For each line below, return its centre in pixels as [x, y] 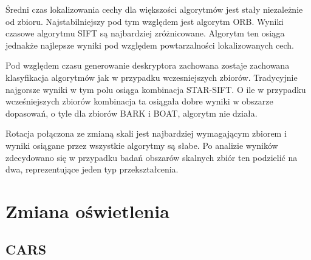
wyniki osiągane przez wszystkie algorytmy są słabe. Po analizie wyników [142, 145]
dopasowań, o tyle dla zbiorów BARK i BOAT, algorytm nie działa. [132, 113]
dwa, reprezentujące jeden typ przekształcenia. [92, 169]
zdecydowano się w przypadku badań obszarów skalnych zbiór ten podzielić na [152, 157]
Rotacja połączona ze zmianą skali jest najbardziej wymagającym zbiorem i [146, 133]
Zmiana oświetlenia [87, 210]
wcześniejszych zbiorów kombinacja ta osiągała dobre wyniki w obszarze [139, 101]
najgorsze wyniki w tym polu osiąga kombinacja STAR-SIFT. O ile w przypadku [156, 89]
